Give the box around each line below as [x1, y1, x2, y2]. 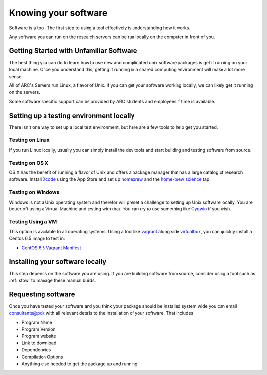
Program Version [21, 326, 56, 332]
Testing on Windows [9, 189, 60, 196]
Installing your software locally [9, 257, 107, 266]
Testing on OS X [9, 159, 49, 166]
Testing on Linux [9, 136, 50, 143]
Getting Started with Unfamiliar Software [9, 46, 138, 55]
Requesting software [9, 290, 75, 298]
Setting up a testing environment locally [9, 111, 135, 120]
